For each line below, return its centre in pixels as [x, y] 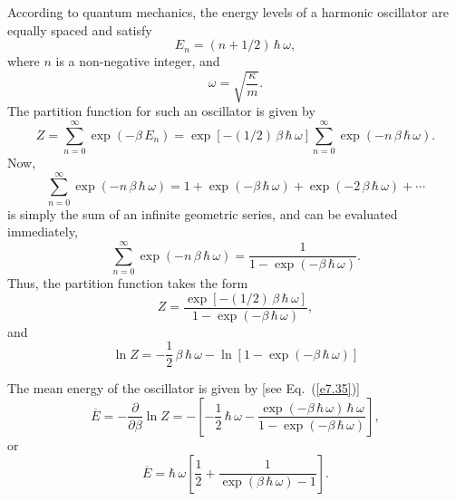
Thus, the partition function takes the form [128, 283]
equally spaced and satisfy [80, 29]
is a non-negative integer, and [138, 61]
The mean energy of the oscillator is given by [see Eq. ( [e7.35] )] [184, 388]
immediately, [43, 231]
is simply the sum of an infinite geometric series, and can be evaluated [203, 213]
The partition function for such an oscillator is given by [161, 111]
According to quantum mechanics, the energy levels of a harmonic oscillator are [228, 12]
